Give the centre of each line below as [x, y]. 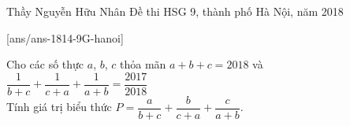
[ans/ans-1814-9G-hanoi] [65, 37]
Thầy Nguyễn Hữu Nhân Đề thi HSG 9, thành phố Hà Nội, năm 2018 [175, 11]
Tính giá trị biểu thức [59, 107]
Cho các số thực [45, 64]
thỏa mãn [143, 64]
